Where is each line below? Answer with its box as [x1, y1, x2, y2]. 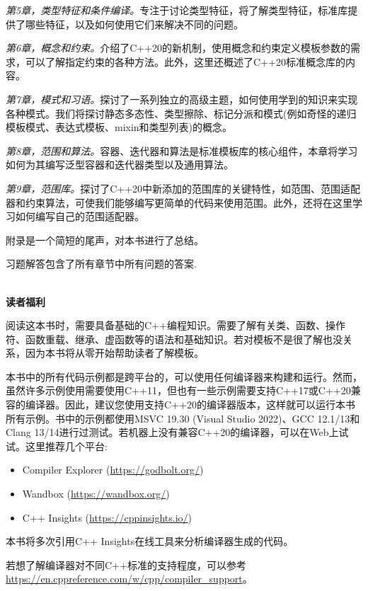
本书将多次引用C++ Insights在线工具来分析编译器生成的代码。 [6, 534, 294, 549]
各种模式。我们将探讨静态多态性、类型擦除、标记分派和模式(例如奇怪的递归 [6, 105, 357, 120]
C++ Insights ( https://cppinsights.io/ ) [22, 510, 192, 524]
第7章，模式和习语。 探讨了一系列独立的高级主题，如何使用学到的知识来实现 [6, 91, 358, 106]
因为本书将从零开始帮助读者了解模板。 [25, 345, 204, 360]
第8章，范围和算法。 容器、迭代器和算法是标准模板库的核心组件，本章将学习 [6, 143, 358, 158]
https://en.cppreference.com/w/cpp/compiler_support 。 [6, 571, 253, 586]
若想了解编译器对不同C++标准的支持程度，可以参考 [6, 557, 246, 572]
